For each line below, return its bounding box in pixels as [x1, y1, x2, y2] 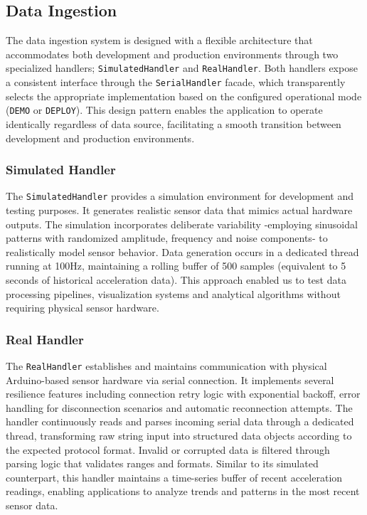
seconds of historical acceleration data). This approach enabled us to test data [6, 272, 346, 287]
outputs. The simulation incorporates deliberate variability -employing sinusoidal [6, 216, 358, 231]
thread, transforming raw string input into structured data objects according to [6, 428, 352, 443]
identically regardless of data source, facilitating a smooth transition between [6, 116, 341, 131]
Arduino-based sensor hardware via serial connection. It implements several [6, 372, 334, 387]
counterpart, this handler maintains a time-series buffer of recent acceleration [6, 469, 343, 484]
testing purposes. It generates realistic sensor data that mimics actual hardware [6, 203, 353, 218]
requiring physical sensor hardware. [6, 300, 159, 315]
